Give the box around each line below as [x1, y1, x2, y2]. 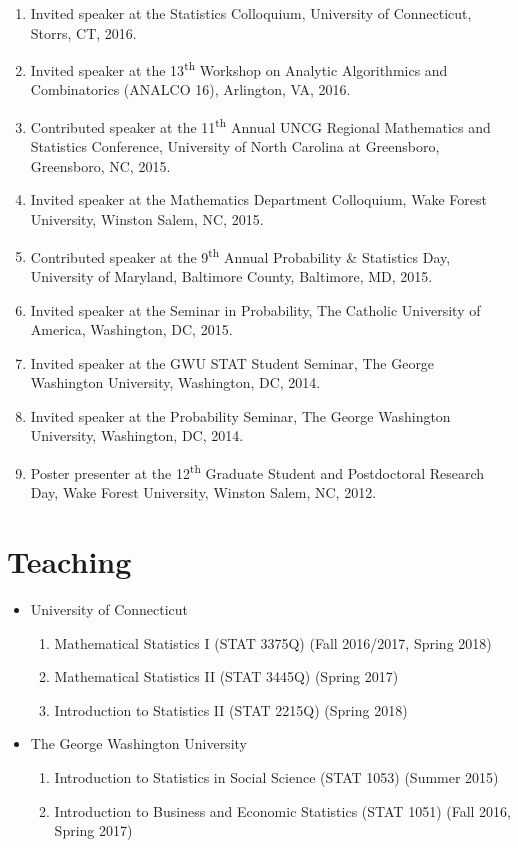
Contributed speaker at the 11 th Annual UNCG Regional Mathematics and [30, 114, 491, 137]
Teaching [7, 541, 132, 582]
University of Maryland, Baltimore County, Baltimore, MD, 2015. [30, 265, 433, 286]
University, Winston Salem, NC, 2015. [30, 209, 264, 230]
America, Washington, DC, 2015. [30, 319, 233, 340]
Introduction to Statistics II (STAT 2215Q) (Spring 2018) [54, 699, 408, 720]
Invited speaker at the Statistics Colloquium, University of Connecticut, [30, 3, 472, 23]
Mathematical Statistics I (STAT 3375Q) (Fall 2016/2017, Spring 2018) [54, 632, 492, 653]
